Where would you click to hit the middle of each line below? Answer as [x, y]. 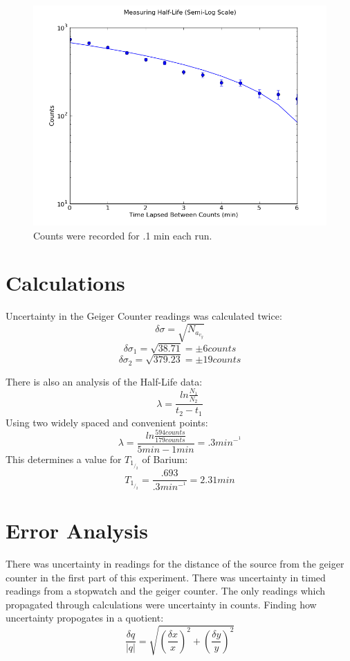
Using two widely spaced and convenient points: [107, 422]
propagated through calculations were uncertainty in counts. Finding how [161, 604]
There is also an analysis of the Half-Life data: [104, 381]
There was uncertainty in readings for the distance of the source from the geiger [175, 564]
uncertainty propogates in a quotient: [85, 618]
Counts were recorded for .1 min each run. [123, 235]
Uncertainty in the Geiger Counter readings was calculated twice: [144, 316]
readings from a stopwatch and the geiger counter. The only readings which [166, 591]
